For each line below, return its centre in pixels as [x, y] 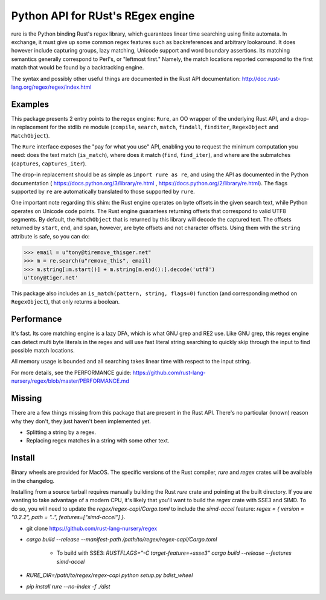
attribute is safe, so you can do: [50, 236]
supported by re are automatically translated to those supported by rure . [103, 191]
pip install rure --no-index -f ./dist [69, 586]
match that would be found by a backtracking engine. [78, 68]
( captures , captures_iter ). [49, 164]
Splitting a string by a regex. [61, 432]
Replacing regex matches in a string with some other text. [98, 441]
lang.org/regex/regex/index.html [51, 87]
